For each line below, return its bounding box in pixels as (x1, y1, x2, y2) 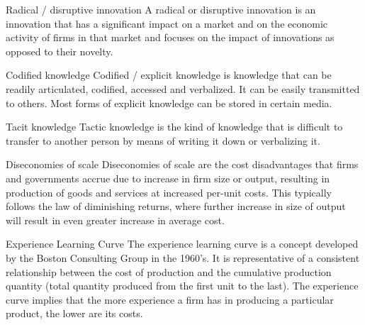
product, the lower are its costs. (6, 306, 143, 321)
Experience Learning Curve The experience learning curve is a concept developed (6, 236, 359, 251)
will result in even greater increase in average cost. (6, 212, 225, 227)
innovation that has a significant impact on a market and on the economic (6, 16, 328, 31)
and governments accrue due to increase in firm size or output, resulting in (6, 170, 330, 185)
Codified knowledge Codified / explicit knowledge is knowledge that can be (6, 67, 332, 82)
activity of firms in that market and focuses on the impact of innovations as (6, 30, 335, 45)
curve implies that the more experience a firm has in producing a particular (6, 292, 334, 307)
